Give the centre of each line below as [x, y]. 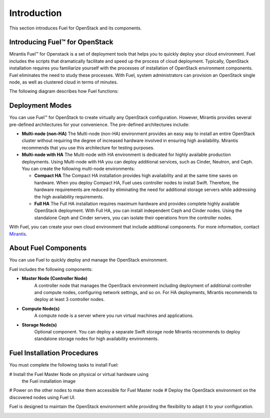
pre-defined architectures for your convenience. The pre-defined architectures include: [99, 124]
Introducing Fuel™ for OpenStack [61, 42]
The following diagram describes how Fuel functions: [64, 91]
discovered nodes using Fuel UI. [42, 397]
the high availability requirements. [69, 196]
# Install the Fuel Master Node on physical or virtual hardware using [79, 374]
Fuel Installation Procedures [54, 353]
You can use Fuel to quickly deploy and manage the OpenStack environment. [89, 260]
